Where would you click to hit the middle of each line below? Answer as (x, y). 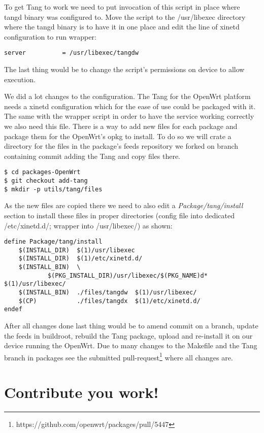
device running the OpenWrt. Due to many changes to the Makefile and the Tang (131, 345)
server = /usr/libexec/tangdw (71, 53)
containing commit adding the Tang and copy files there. (92, 156)
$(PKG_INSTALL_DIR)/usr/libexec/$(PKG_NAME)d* (127, 275)
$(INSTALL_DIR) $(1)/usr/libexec (77, 250)
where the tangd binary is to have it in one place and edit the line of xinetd (122, 27)
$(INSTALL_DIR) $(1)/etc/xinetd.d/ (80, 259)
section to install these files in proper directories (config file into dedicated (119, 215)
